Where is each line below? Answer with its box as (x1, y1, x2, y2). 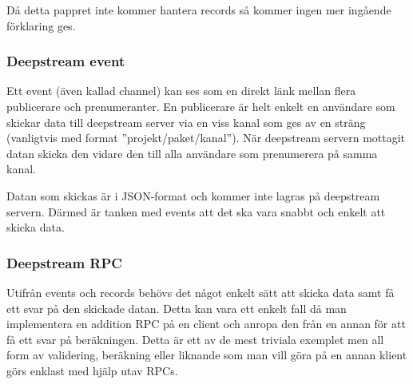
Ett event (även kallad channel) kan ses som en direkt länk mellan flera (6, 82, 356, 99)
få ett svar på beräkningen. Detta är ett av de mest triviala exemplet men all (6, 331, 384, 347)
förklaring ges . (6, 17, 76, 34)
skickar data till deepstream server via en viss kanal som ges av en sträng (6, 113, 366, 130)
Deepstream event (6, 51, 125, 71)
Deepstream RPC (6, 252, 122, 272)
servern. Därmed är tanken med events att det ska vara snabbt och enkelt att (6, 203, 386, 220)
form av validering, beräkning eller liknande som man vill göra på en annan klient (6, 346, 407, 363)
